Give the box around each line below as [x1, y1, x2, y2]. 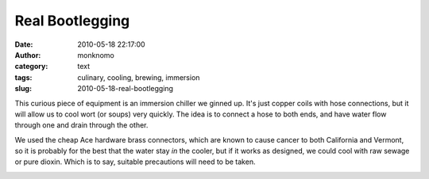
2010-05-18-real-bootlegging [77, 84, 174, 93]
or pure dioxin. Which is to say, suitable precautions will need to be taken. [14, 157, 256, 166]
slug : [14, 84, 32, 93]
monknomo [77, 50, 114, 59]
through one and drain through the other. [14, 120, 149, 130]
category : [14, 62, 48, 71]
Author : [14, 50, 41, 59]
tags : [14, 72, 33, 82]
